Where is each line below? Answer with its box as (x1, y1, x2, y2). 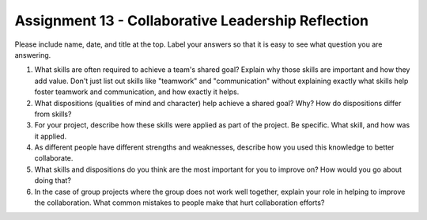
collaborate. (34, 154, 74, 163)
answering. (14, 50, 51, 59)
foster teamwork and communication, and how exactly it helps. (34, 87, 240, 97)
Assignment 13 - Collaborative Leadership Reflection (14, 12, 369, 29)
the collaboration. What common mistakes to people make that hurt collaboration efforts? (34, 198, 325, 207)
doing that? (34, 176, 71, 185)
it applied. (34, 131, 67, 141)
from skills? (34, 109, 72, 119)
